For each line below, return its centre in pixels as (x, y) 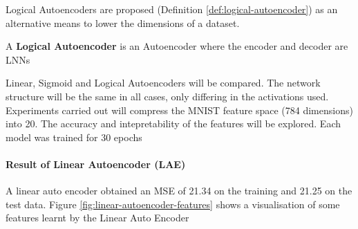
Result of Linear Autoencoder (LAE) (96, 164)
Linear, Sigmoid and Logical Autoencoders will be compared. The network (163, 83)
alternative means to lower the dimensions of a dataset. (123, 22)
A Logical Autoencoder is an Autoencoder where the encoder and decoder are (177, 46)
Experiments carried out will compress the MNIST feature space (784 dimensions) (179, 110)
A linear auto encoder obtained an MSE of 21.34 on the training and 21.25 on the (179, 191)
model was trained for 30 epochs (74, 137)
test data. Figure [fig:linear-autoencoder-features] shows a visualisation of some (173, 204)
